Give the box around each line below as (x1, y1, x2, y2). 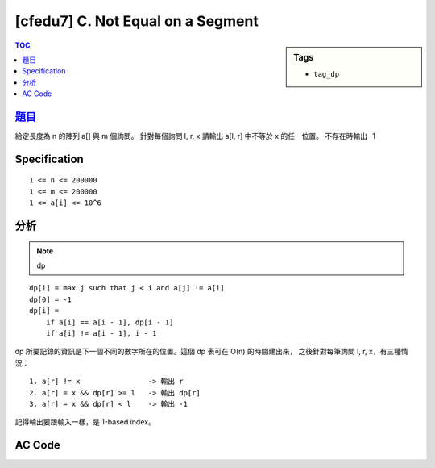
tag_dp (313, 69, 340, 78)
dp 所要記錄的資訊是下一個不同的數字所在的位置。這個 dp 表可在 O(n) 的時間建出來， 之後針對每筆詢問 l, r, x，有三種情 (14, 347, 408, 357)
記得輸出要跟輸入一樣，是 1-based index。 (14, 417, 156, 427)
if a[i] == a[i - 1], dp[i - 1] (45, 317, 174, 327)
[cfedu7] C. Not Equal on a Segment (14, 12, 259, 30)
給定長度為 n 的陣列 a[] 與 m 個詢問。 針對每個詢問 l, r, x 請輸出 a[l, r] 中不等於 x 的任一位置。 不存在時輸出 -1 (14, 132, 376, 141)
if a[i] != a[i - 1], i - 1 (45, 328, 157, 338)
